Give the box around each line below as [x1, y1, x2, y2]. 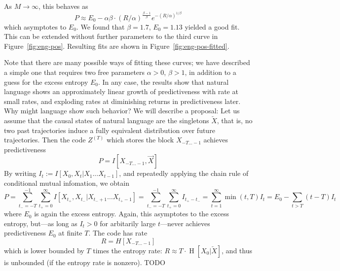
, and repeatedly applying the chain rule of [119, 168, 249, 178]
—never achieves [160, 218, 210, 228]
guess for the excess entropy [4, 76, 88, 87]
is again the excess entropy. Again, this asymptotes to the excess [34, 208, 229, 219]
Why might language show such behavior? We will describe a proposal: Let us [4, 105, 240, 116]
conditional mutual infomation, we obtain [4, 177, 129, 188]
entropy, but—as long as [4, 218, 77, 228]
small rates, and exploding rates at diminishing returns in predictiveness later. [4, 96, 241, 106]
